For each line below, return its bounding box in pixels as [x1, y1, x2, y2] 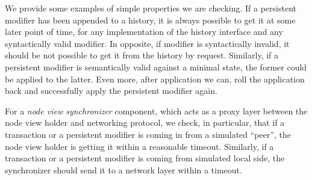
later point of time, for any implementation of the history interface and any [5, 25, 283, 38]
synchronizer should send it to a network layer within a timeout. [5, 163, 242, 176]
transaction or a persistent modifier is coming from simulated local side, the [5, 152, 285, 164]
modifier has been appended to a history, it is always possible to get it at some [5, 13, 296, 26]
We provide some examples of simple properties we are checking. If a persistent [5, 2, 296, 14]
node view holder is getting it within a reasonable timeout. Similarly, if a [5, 140, 274, 152]
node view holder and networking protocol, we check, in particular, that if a [5, 116, 285, 129]
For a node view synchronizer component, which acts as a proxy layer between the [5, 104, 308, 117]
